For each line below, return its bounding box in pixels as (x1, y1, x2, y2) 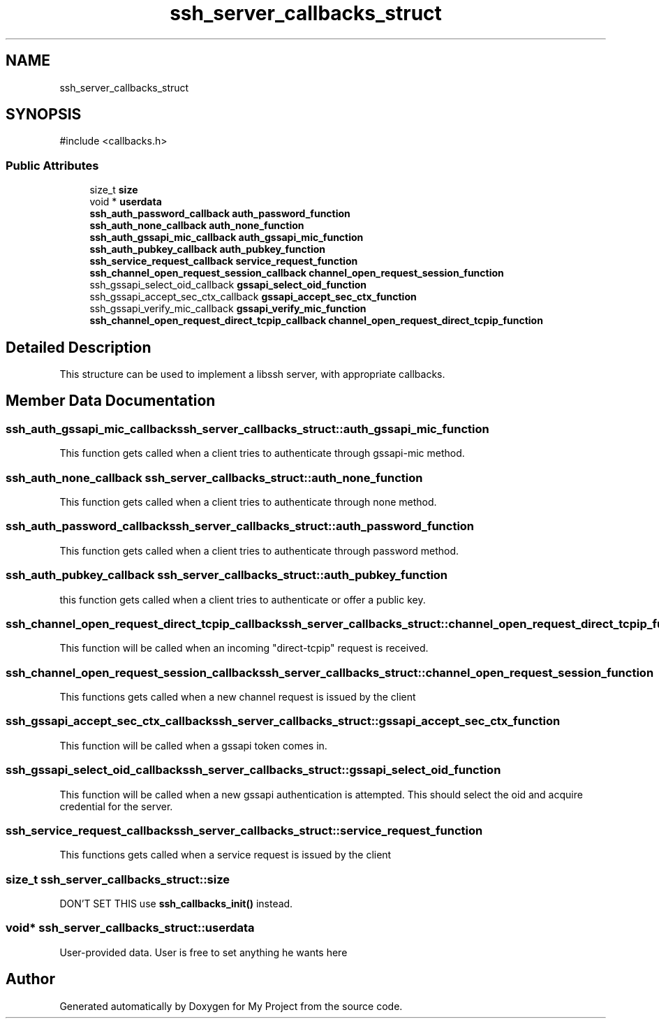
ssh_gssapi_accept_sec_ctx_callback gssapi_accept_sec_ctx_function (89, 291, 417, 303)
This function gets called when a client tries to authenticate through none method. (59, 496, 437, 508)
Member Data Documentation (6, 392, 216, 410)
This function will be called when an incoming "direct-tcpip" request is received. (59, 642, 429, 654)
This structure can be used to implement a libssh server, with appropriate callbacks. (59, 368, 445, 381)
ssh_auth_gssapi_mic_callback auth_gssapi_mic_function (89, 231, 364, 244)
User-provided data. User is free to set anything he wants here (59, 946, 348, 958)
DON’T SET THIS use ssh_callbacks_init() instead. (59, 898, 293, 909)
